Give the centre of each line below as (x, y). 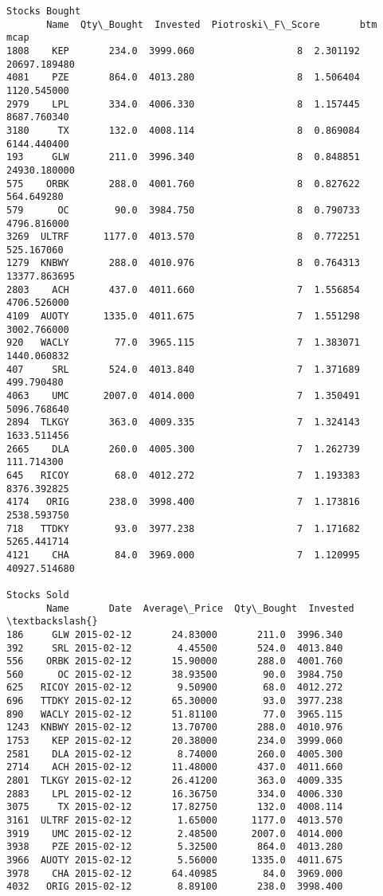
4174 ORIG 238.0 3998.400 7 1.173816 (183, 502)
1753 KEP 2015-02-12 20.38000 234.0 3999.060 (175, 741)
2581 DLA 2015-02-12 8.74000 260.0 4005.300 (175, 754)
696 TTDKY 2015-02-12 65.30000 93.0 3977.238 (175, 701)
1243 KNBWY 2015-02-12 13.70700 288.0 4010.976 (175, 728)
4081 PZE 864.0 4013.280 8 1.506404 (183, 78)
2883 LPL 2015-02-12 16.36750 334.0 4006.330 (175, 794)
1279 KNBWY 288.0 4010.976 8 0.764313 (183, 263)
